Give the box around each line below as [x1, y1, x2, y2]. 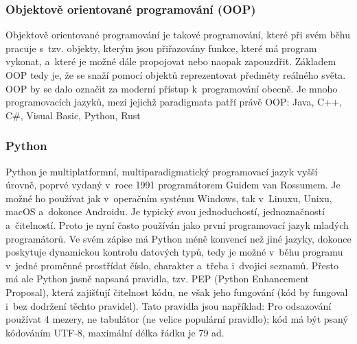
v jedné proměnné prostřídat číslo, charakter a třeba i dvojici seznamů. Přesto [5, 258, 338, 272]
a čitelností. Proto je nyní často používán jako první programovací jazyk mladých [5, 217, 349, 232]
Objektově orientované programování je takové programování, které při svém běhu [5, 27, 351, 42]
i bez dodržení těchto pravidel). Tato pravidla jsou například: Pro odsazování [5, 298, 332, 312]
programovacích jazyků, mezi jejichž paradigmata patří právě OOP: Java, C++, [5, 95, 342, 109]
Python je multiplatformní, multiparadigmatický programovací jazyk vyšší [5, 164, 318, 178]
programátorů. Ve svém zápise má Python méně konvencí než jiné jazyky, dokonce [5, 231, 352, 245]
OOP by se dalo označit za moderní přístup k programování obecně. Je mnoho [5, 81, 338, 95]
